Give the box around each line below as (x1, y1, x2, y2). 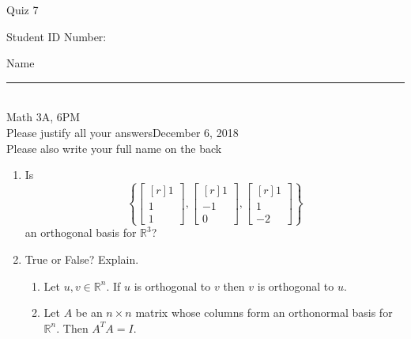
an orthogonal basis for (25, 224, 137, 241)
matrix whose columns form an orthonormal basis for (135, 304, 393, 321)
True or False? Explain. (25, 250, 139, 267)
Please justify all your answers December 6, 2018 (6, 124, 239, 140)
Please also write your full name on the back (6, 139, 222, 156)
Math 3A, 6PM (6, 109, 81, 125)
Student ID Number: (6, 28, 107, 44)
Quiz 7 (6, 2, 39, 17)
